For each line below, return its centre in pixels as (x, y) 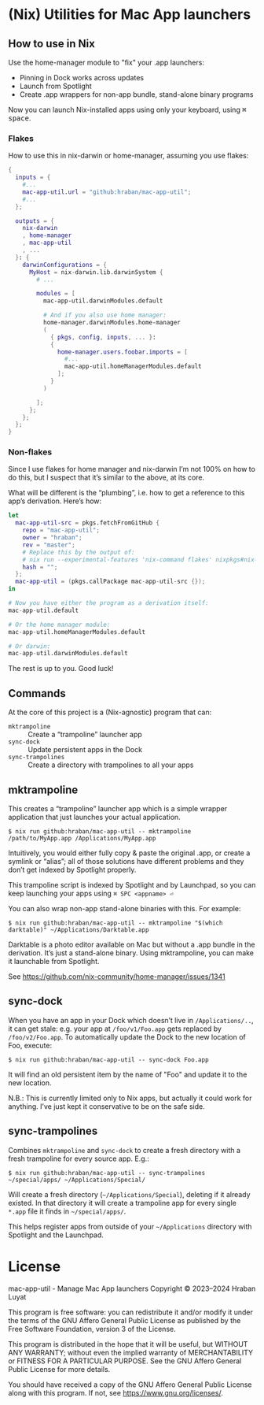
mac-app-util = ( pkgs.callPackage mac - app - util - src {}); (110, 582)
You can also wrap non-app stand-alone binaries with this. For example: (125, 908)
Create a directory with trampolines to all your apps (111, 765)
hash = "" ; (40, 567)
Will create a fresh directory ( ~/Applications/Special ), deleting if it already (129, 1194)
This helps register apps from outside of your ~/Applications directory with (130, 1226)
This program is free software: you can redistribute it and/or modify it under (130, 1312)
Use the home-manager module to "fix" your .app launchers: (106, 62)
